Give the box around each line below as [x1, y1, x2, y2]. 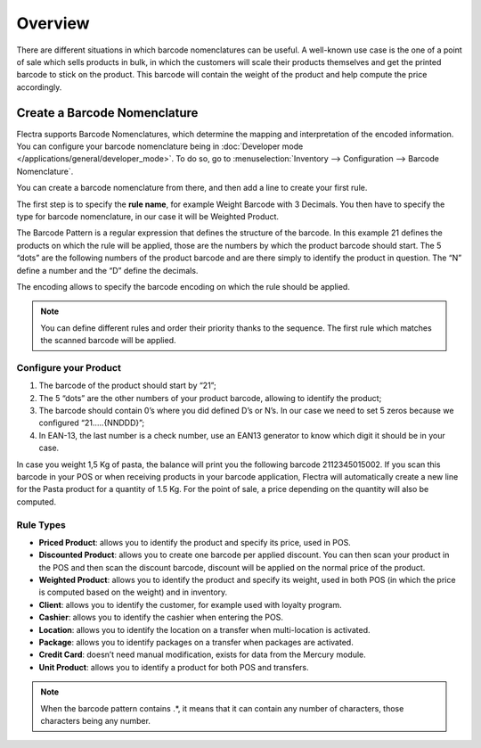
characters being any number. [40, 715, 151, 726]
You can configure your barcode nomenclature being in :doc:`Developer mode [16, 141, 304, 152]
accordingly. [16, 81, 62, 93]
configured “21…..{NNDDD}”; [38, 417, 145, 428]
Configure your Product [16, 361, 122, 374]
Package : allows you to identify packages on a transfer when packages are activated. [38, 637, 354, 648]
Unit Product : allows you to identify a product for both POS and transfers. [38, 662, 309, 672]
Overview [16, 13, 90, 33]
